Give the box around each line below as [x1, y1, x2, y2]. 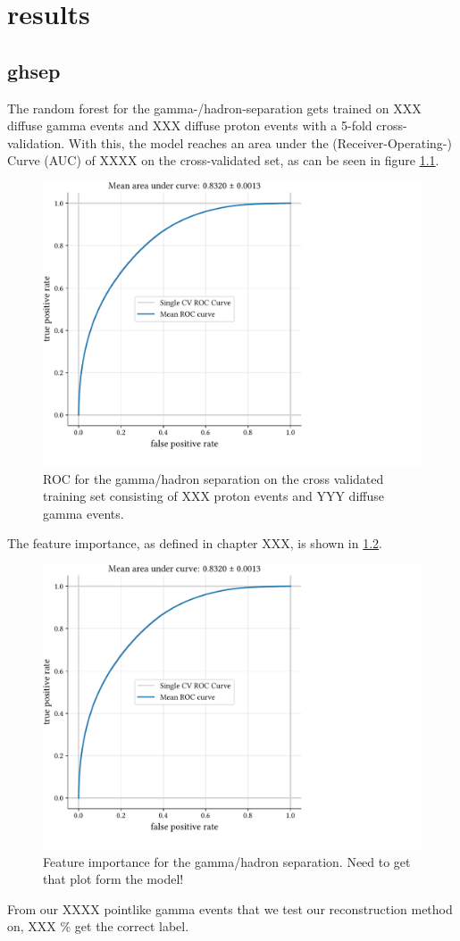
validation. [7, 133, 65, 152]
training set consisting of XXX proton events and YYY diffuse [43, 487, 384, 505]
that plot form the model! [43, 870, 184, 888]
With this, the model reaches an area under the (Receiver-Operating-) [68, 133, 452, 152]
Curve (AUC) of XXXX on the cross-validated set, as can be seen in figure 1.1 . [7, 151, 439, 170]
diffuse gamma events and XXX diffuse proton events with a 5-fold [7, 116, 372, 135]
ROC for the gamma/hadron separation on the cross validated [43, 469, 384, 487]
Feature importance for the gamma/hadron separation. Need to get [43, 852, 411, 870]
